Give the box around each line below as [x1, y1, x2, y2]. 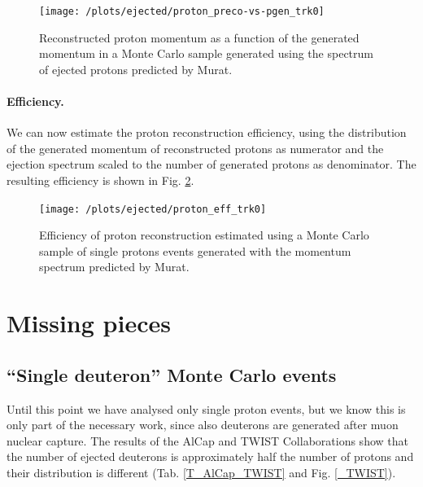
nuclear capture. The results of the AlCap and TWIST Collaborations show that [7, 432, 408, 449]
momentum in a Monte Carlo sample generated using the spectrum [39, 45, 373, 62]
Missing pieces [7, 306, 171, 340]
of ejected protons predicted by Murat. [39, 60, 233, 77]
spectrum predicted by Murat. [39, 258, 190, 275]
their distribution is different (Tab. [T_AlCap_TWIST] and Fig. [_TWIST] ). [7, 464, 396, 480]
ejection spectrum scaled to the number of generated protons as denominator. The [7, 156, 416, 173]
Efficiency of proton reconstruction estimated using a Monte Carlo [39, 226, 369, 243]
